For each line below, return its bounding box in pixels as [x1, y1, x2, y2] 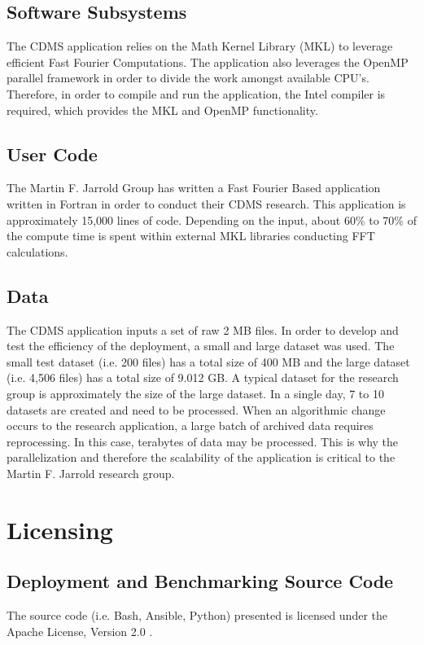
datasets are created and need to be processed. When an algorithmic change [7, 401, 386, 418]
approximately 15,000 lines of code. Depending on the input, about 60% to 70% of [7, 211, 417, 228]
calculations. [7, 243, 68, 260]
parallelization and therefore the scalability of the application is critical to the [7, 449, 396, 466]
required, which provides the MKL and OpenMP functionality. [7, 101, 318, 118]
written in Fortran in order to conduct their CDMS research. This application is [7, 195, 406, 212]
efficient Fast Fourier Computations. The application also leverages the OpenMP [7, 53, 409, 70]
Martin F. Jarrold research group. [7, 464, 175, 481]
